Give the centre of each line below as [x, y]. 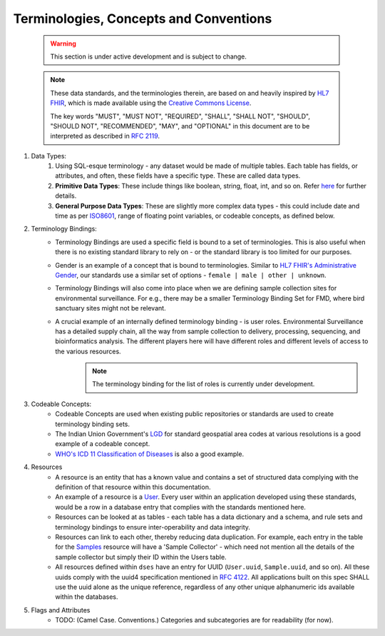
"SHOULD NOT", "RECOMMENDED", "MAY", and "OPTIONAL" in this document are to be [180, 126]
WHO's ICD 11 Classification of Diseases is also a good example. [150, 454]
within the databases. [87, 597]
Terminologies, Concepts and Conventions [143, 19]
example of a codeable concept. [103, 444]
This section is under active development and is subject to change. [149, 56]
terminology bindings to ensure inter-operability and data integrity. [153, 527]
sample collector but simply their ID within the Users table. [141, 557]
